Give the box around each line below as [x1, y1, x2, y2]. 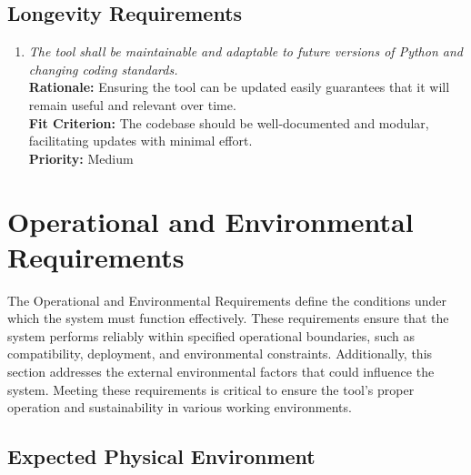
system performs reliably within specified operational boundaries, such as [7, 326, 415, 345]
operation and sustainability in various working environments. [7, 398, 352, 417]
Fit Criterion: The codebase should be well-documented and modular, [28, 113, 429, 132]
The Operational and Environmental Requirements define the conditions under [7, 290, 446, 309]
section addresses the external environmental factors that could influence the [7, 362, 435, 381]
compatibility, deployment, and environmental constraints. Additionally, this [7, 344, 433, 363]
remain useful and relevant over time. [28, 95, 236, 114]
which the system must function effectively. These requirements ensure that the [7, 308, 449, 328]
